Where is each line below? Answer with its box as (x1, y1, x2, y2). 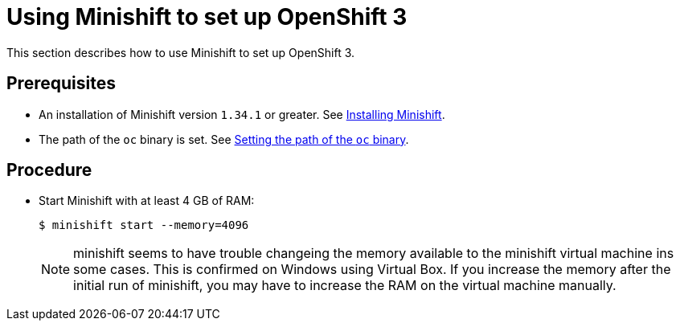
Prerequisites (6, 73, 116, 94)
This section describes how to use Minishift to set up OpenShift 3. (6, 45, 355, 59)
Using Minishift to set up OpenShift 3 (6, 3, 408, 31)
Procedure (6, 160, 92, 181)
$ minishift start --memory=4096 (39, 219, 249, 232)
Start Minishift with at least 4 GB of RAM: (39, 194, 255, 208)
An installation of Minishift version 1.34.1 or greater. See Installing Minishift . (39, 107, 445, 121)
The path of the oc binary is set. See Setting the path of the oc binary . (39, 132, 409, 146)
